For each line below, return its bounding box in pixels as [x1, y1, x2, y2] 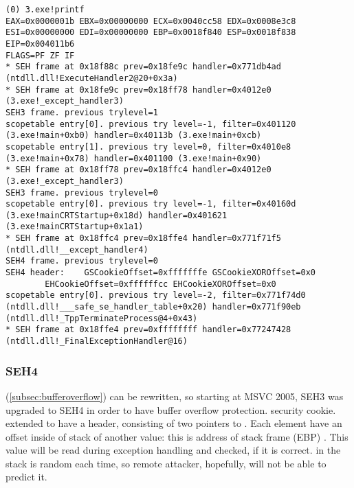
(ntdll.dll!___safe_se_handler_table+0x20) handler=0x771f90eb [5, 302, 301, 312]
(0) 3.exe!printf [5, 5, 85, 14]
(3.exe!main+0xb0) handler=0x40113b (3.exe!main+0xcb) [5, 130, 262, 141]
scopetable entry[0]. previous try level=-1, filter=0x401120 [5, 119, 296, 129]
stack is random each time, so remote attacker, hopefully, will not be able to [5, 456, 327, 470]
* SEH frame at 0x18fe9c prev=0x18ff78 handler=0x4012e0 [5, 84, 272, 95]
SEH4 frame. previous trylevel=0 [5, 256, 158, 266]
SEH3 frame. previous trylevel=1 [5, 107, 158, 117]
